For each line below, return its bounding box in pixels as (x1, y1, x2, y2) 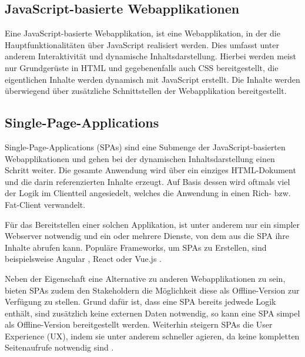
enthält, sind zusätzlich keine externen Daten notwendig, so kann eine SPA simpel (5, 307, 300, 319)
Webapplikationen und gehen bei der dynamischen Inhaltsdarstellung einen (5, 152, 275, 164)
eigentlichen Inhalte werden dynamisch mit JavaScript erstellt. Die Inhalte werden (5, 73, 300, 85)
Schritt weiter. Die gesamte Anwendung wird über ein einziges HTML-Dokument (5, 164, 296, 176)
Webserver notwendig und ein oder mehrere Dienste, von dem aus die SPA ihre (5, 230, 289, 242)
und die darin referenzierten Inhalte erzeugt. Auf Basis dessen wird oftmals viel (5, 175, 290, 187)
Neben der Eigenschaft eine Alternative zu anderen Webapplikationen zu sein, (5, 272, 286, 284)
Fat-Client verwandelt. (5, 198, 86, 210)
